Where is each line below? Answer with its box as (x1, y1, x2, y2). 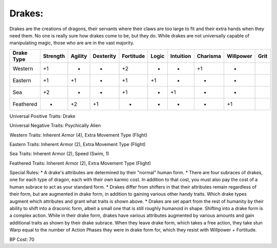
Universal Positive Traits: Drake (9, 113, 75, 119)
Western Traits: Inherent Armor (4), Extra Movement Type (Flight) (9, 132, 148, 138)
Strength (43, 52, 65, 59)
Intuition (170, 52, 191, 59)
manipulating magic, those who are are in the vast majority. (9, 40, 134, 46)
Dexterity (92, 52, 116, 59)
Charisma (196, 52, 222, 59)
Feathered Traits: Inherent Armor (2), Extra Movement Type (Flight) (9, 160, 151, 166)
